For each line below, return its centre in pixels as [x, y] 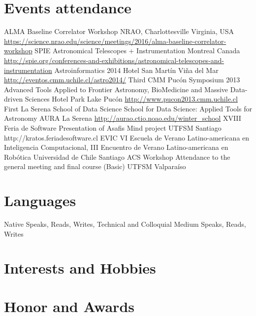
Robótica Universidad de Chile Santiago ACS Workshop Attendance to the [117, 157]
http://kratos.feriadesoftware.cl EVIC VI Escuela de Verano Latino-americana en [127, 137]
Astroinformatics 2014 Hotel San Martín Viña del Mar [136, 70]
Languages [40, 200]
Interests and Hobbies [80, 267]
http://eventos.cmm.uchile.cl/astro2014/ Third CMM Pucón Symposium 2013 [122, 80]
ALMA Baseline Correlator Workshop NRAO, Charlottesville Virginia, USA [119, 31]
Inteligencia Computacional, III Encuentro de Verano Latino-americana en [116, 147]
